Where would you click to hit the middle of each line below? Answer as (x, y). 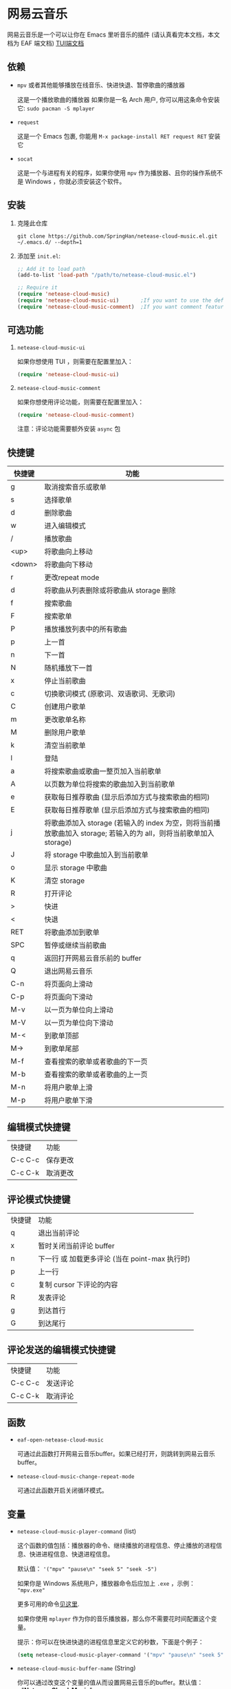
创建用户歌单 (65, 707)
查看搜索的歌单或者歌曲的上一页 (96, 1074)
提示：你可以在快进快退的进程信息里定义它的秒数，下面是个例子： (110, 1642)
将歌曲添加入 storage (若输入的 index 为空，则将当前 (129, 823)
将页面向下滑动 (68, 997)
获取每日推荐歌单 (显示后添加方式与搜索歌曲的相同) (127, 810)
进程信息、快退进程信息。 (77, 1554)
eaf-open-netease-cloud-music (60, 1440)
